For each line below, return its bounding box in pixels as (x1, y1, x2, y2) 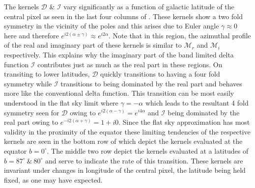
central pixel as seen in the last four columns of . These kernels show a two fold (4, 11, 243, 21)
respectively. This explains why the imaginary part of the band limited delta (4, 49, 234, 59)
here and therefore (4, 30, 59, 40)
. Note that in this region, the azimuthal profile (109, 30, 251, 40)
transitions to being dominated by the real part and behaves (60, 78, 242, 88)
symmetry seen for (4, 107, 59, 117)
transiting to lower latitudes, (4, 69, 90, 79)
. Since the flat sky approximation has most (118, 117, 250, 127)
